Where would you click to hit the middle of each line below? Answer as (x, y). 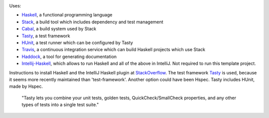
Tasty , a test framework (46, 36)
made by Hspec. (26, 86)
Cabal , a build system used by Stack (59, 29)
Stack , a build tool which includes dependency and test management (93, 22)
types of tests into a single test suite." (60, 105)
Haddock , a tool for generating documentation (69, 57)
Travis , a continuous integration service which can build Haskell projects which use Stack (113, 50)
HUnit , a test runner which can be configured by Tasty (77, 43)
